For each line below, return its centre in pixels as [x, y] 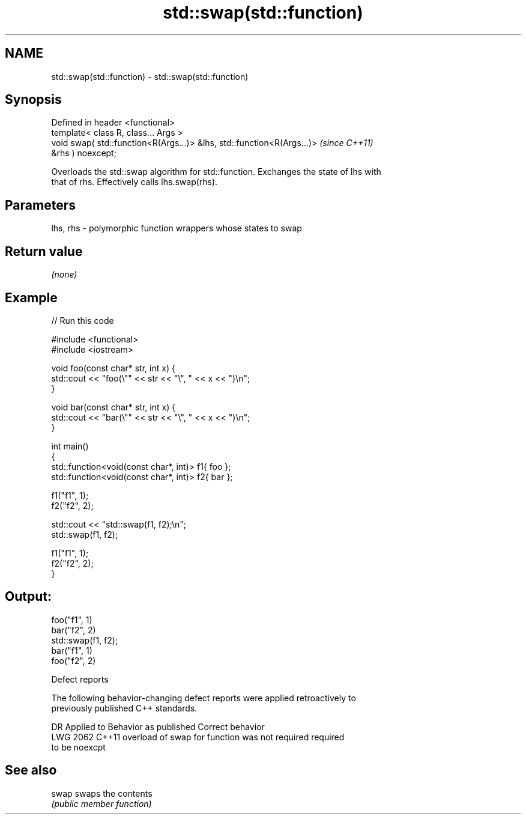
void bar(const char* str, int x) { [113, 407]
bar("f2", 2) [74, 630]
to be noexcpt [78, 747]
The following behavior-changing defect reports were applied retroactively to [204, 698]
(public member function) [101, 803]
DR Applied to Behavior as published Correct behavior [158, 726]
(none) [64, 275]
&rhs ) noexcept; [84, 153]
